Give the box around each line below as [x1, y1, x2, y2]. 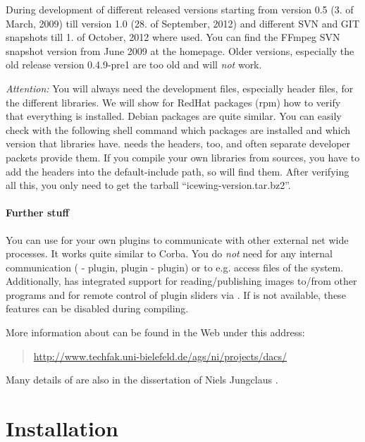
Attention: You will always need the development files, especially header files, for [6, 80, 354, 95]
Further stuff [6, 205, 69, 220]
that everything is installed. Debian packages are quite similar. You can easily [6, 109, 342, 123]
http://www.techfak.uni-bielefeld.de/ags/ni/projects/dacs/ [33, 348, 287, 363]
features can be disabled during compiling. [6, 301, 189, 316]
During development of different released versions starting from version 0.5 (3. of [6, 2, 354, 16]
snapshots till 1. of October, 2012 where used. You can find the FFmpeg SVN [6, 30, 340, 44]
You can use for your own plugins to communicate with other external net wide [6, 232, 349, 247]
